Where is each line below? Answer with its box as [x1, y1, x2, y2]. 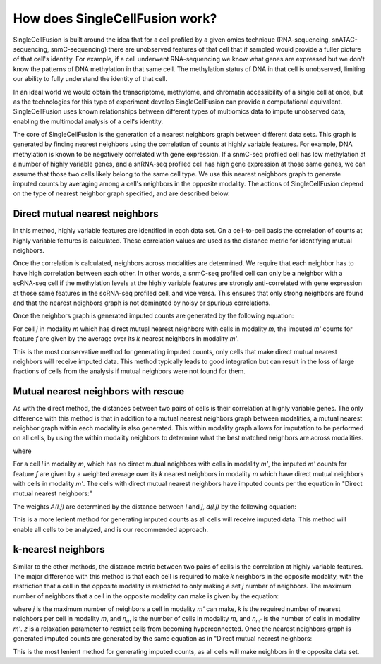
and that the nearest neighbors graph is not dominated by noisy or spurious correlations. [13, 298, 271, 307]
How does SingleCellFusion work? [13, 11, 217, 26]
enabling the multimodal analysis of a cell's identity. [13, 117, 164, 126]
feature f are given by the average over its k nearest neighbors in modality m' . [13, 334, 239, 343]
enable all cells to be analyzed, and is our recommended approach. [13, 525, 208, 533]
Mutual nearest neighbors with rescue [13, 385, 185, 398]
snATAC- [332, 35, 358, 44]
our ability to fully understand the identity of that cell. [13, 75, 167, 83]
